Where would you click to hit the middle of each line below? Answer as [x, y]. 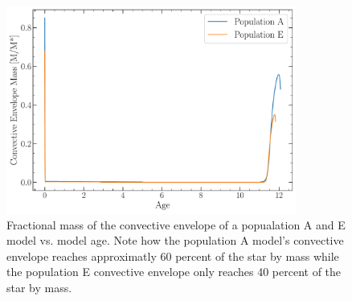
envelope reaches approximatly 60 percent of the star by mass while [173, 256]
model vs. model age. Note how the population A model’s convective [175, 240]
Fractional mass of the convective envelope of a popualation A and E [176, 224]
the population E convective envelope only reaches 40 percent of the [174, 272]
